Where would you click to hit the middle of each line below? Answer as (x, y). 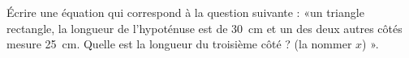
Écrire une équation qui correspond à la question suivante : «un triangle (185, 12)
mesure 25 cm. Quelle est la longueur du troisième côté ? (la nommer (179, 44)
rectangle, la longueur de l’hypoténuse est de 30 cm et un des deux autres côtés (204, 28)
